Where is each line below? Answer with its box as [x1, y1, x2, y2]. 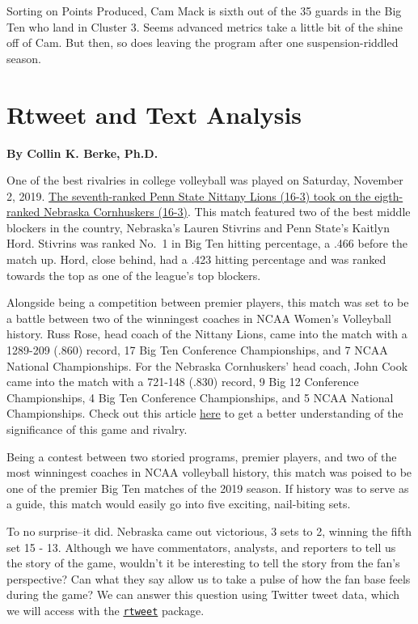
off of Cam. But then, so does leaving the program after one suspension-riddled [6, 34, 399, 51]
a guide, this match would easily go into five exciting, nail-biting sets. [6, 495, 351, 512]
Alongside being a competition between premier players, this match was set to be [6, 294, 409, 311]
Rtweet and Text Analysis [6, 97, 302, 130]
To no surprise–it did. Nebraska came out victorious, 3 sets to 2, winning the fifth [6, 522, 412, 539]
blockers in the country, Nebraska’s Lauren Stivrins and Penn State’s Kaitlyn [6, 219, 390, 236]
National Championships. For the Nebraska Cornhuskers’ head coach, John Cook [6, 357, 408, 374]
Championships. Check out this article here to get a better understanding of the [6, 405, 403, 422]
